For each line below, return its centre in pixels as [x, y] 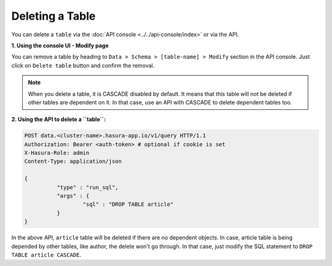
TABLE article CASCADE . [46, 254]
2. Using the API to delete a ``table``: [59, 119]
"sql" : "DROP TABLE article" [128, 205]
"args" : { [73, 196]
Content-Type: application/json [73, 162]
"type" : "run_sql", [88, 187]
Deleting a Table [53, 16]
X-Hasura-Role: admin [57, 153]
